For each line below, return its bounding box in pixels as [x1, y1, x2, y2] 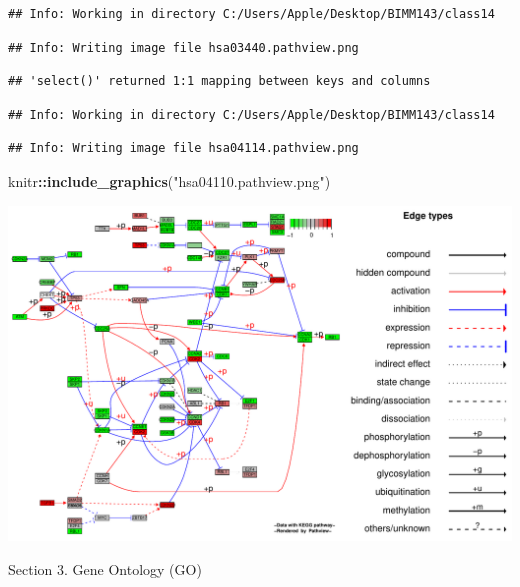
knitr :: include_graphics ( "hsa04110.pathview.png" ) [8, 170, 331, 191]
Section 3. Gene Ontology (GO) [8, 558, 202, 579]
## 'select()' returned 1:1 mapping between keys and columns [8, 74, 431, 89]
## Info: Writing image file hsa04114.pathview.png [8, 141, 359, 156]
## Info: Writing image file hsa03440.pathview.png [8, 40, 359, 55]
